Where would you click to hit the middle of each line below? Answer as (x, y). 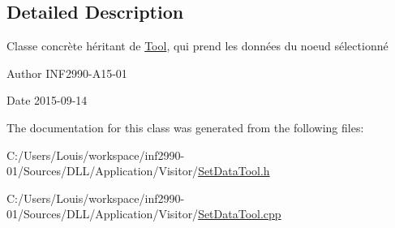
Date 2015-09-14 (47, 100)
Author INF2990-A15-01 (67, 73)
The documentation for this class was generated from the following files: (185, 127)
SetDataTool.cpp (240, 214)
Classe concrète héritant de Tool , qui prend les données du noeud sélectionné (197, 46)
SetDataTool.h (234, 171)
